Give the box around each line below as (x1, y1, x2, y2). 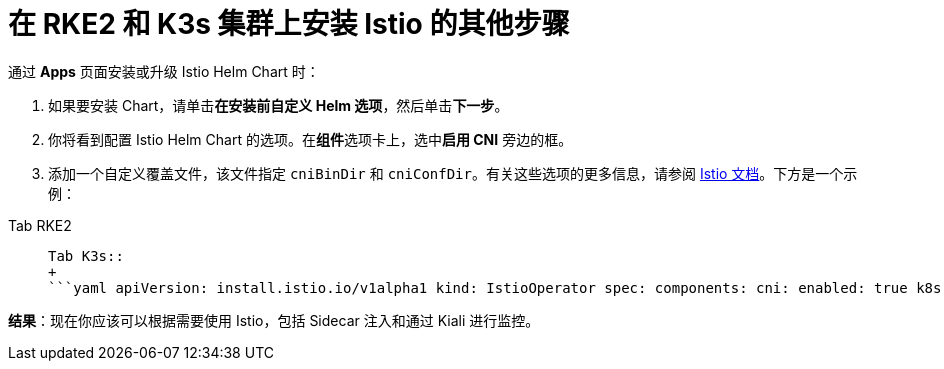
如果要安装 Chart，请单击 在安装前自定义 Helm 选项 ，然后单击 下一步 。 (48, 96, 509, 114)
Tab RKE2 (8, 216, 72, 234)
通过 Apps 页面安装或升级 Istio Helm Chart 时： (8, 62, 320, 80)
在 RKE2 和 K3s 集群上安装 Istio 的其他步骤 (8, 7, 570, 41)
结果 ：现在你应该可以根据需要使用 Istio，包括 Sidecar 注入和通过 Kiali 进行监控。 (8, 311, 540, 329)
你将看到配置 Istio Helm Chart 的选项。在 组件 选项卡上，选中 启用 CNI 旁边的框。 (48, 130, 573, 148)
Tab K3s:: (48, 247, 124, 264)
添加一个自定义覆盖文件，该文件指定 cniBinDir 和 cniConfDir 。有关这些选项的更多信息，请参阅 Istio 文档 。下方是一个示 (48, 164, 858, 182)
